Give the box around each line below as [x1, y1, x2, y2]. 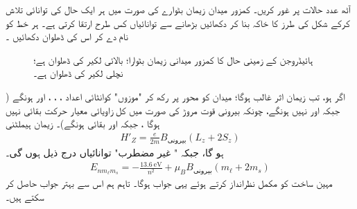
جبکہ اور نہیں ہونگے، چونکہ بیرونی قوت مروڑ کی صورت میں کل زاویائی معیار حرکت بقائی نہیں [6, 102, 340, 117]
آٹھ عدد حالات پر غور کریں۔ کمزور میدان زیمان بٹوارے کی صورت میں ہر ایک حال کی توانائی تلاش [6, 2, 351, 16]
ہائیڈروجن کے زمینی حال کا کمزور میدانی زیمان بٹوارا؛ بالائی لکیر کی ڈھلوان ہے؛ [33, 52, 313, 66]
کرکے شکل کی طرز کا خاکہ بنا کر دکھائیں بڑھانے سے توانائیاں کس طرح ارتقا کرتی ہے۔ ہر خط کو [6, 15, 350, 30]
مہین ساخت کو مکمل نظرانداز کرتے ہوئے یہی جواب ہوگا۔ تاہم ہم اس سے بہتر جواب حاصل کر [6, 176, 333, 190]
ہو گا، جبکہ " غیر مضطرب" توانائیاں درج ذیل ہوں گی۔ [6, 145, 224, 160]
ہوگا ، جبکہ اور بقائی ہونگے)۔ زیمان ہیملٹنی [6, 116, 160, 131]
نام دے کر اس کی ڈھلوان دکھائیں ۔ [6, 29, 128, 44]
